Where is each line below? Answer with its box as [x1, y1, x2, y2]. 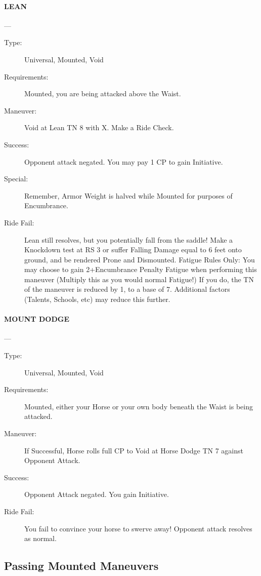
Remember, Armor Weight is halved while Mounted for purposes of [24, 190, 233, 201]
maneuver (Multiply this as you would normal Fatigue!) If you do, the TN [24, 274, 254, 284]
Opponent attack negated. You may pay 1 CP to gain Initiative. [24, 156, 223, 167]
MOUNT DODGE [4, 314, 69, 324]
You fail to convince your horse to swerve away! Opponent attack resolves [24, 523, 252, 533]
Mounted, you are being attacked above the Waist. [24, 88, 181, 99]
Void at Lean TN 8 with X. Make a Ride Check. [24, 122, 174, 133]
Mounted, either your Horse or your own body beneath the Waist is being [24, 401, 253, 411]
